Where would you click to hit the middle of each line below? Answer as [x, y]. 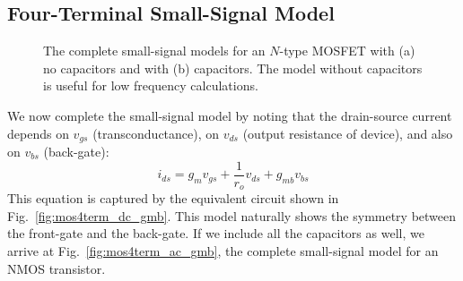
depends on [38, 133]
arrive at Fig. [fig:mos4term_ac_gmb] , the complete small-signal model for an [223, 250]
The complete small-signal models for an [154, 51]
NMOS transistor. [57, 268]
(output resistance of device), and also [348, 133]
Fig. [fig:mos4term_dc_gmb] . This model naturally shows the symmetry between [232, 215]
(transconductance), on [156, 133]
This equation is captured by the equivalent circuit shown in [173, 198]
